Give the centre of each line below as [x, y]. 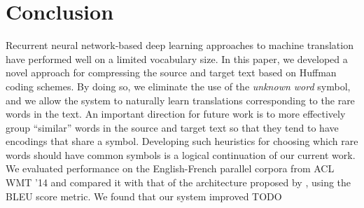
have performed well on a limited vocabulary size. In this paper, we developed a [177, 58]
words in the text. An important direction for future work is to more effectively [176, 114]
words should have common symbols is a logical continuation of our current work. [181, 154]
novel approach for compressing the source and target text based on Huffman [171, 72]
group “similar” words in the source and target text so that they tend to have [172, 127]
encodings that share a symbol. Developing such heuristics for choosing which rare [182, 141]
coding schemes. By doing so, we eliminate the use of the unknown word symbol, [178, 86]
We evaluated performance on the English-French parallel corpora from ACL [170, 168]
